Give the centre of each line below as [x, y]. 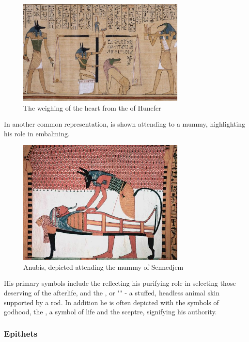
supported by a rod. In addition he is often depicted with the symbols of [111, 302]
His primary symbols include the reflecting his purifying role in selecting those [120, 283]
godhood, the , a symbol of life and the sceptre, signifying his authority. [110, 312]
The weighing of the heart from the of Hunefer [92, 107]
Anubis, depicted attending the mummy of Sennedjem [103, 267]
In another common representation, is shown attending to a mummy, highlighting [125, 124]
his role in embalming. [37, 133]
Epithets [21, 333]
